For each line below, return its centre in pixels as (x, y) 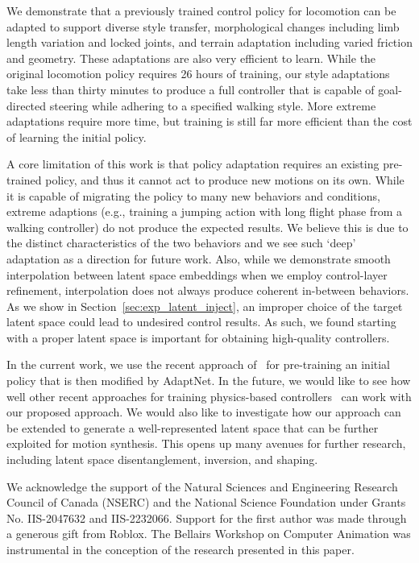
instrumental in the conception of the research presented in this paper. (180, 549)
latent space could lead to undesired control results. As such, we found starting (201, 322)
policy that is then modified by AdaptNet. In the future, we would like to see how (209, 381)
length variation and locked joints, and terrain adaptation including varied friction (209, 42)
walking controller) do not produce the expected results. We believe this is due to (207, 227)
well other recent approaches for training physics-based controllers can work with (209, 396)
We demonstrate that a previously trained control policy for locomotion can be (201, 10)
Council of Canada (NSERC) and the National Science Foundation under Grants (206, 502)
